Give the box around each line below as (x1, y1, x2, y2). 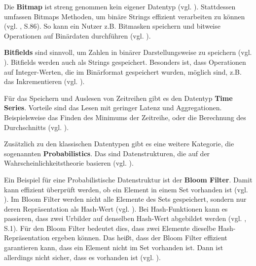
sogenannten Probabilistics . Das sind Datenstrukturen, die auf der (4, 148, 210, 158)
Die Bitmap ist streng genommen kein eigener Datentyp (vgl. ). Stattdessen (4, 1, 236, 11)
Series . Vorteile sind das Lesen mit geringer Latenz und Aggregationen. (4, 102, 222, 113)
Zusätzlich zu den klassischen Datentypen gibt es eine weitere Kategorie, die (4, 138, 234, 149)
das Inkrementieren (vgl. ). (4, 76, 85, 87)
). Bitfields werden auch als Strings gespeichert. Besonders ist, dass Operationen (4, 56, 246, 67)
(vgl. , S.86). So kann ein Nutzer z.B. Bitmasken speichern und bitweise (4, 21, 220, 31)
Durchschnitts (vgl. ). (4, 122, 69, 132)
